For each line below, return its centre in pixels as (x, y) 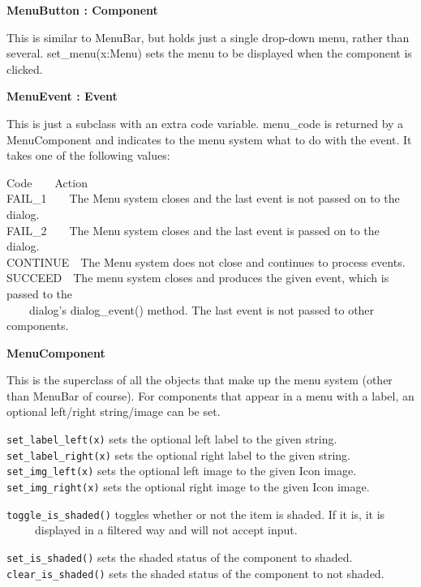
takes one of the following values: (88, 155)
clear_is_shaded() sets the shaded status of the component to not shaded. (195, 573)
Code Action (47, 182)
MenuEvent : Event (62, 96)
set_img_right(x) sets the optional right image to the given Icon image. (188, 487)
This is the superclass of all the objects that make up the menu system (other (200, 380)
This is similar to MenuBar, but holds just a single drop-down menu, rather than (208, 37)
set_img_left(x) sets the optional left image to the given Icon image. (182, 471)
